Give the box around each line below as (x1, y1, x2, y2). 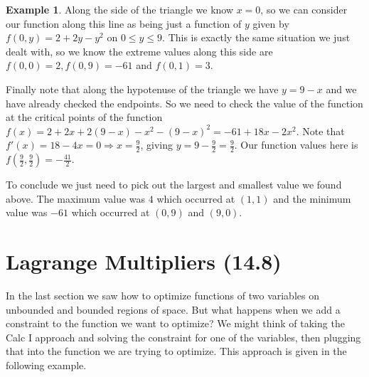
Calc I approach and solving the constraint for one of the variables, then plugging (6, 329, 361, 344)
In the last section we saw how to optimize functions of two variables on (6, 288, 319, 303)
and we (326, 81, 357, 96)
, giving (140, 137, 173, 152)
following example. (6, 358, 87, 373)
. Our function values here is (234, 137, 358, 152)
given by (252, 16, 289, 31)
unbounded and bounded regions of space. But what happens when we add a (6, 302, 341, 317)
